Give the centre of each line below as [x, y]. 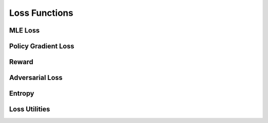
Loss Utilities [30, 109]
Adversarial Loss [36, 78]
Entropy [22, 94]
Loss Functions [41, 13]
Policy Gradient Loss [42, 46]
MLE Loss [24, 30]
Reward [21, 62]
